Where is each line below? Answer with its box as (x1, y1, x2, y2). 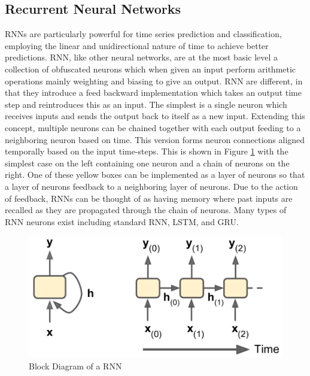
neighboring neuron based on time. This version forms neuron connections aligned (5, 133, 305, 145)
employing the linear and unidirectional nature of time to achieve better (5, 39, 269, 51)
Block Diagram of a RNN (29, 359, 122, 372)
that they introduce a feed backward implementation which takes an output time (5, 86, 302, 99)
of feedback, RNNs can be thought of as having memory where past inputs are (5, 192, 293, 204)
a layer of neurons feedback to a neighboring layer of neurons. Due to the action (5, 180, 298, 192)
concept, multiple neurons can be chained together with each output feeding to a (5, 121, 301, 134)
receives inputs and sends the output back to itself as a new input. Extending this (5, 110, 305, 122)
